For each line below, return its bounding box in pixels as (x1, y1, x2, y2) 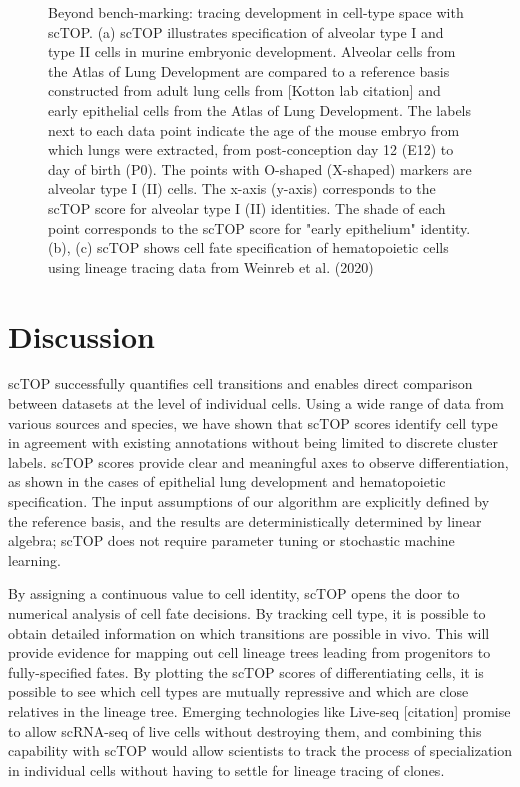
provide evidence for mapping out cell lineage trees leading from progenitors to (8, 642, 491, 663)
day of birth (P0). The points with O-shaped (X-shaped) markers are (48, 158, 472, 179)
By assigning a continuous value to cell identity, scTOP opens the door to (8, 583, 460, 604)
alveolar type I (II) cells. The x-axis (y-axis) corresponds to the (48, 178, 436, 199)
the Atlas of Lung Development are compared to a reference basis (48, 60, 450, 81)
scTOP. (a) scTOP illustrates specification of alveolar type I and (48, 21, 444, 42)
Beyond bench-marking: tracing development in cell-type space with (48, 2, 464, 22)
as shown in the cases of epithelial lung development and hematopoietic (8, 471, 446, 492)
